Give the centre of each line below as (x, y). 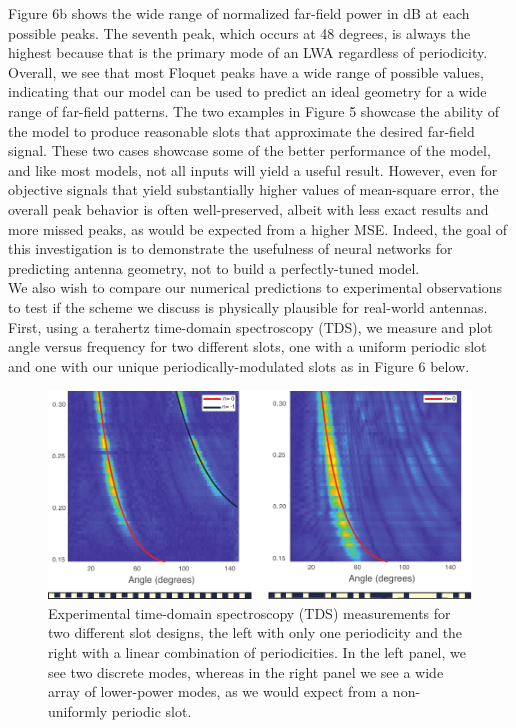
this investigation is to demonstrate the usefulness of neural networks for (230, 248)
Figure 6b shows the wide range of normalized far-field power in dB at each (239, 13)
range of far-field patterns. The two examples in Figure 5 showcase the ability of (254, 110)
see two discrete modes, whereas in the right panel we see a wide (246, 671)
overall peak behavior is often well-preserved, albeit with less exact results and (248, 208)
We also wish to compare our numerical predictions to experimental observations (255, 287)
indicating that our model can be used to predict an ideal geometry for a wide (247, 91)
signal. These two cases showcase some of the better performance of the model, (249, 150)
